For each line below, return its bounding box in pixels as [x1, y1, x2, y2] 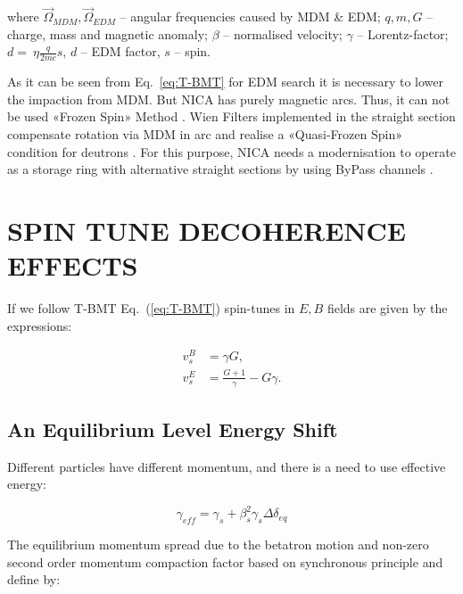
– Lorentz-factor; [357, 24, 449, 43]
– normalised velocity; [223, 24, 343, 43]
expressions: [7, 316, 72, 334]
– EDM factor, [80, 42, 161, 61]
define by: [7, 570, 61, 589]
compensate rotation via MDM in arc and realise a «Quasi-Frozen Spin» [7, 125, 402, 144]
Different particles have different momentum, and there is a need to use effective [7, 457, 446, 475]
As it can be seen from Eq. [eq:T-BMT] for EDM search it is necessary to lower [7, 72, 444, 91]
